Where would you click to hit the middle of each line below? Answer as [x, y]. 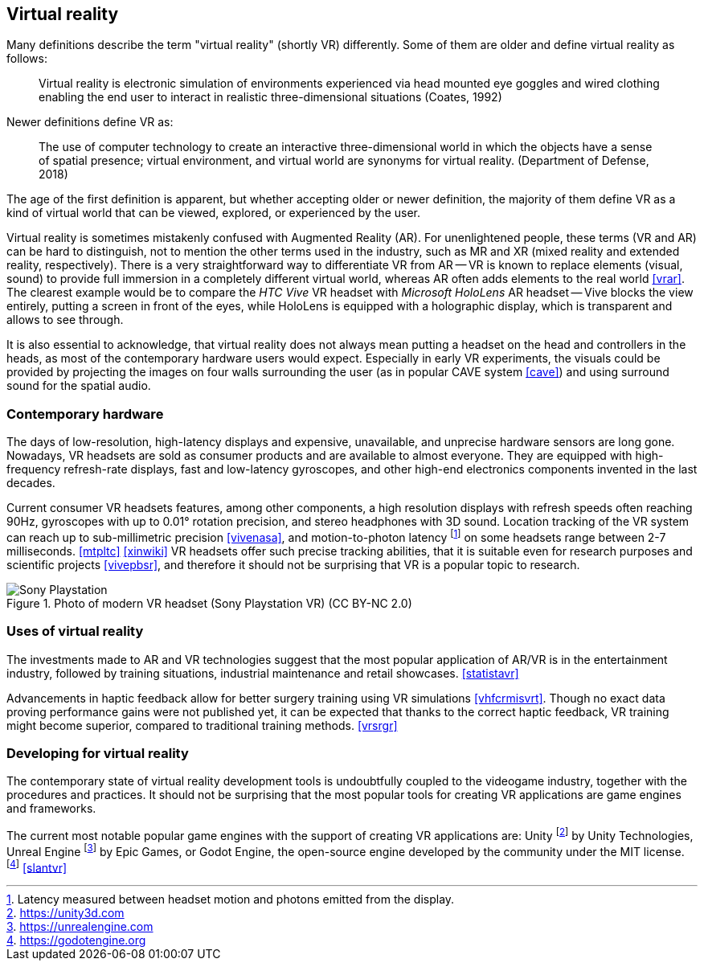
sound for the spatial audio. [79, 386]
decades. [31, 483]
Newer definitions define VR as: [90, 122]
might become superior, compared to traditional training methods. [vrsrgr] [202, 725]
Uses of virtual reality [75, 631]
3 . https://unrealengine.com [80, 927]
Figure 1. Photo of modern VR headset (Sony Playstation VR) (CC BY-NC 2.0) [209, 603]
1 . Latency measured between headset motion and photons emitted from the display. [231, 899]
